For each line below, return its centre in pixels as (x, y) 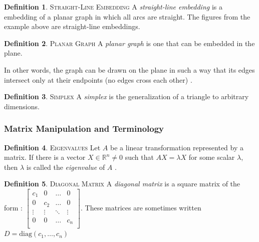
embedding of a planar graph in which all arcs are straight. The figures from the (127, 16)
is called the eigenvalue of (66, 167)
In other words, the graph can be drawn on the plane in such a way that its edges (129, 69)
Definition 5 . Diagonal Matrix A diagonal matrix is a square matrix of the (122, 184)
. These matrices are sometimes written (141, 208)
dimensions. (22, 106)
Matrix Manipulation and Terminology (84, 129)
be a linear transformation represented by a (177, 147)
